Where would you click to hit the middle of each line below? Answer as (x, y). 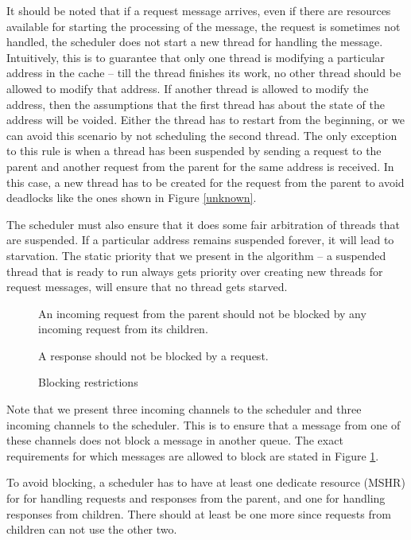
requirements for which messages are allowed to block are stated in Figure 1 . (193, 455)
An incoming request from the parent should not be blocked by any (202, 313)
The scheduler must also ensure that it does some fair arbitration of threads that (204, 224)
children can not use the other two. (92, 529)
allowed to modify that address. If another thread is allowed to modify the (188, 88)
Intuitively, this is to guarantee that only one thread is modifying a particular (196, 57)
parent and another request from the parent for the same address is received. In (200, 166)
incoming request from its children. (123, 329)
